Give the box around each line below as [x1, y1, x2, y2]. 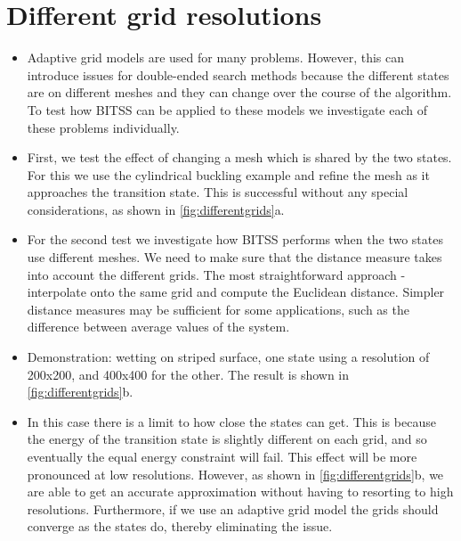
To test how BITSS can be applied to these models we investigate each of [27, 100, 427, 119]
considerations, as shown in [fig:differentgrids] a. [27, 200, 285, 218]
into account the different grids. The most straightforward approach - [27, 265, 406, 283]
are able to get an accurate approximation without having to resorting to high [27, 482, 454, 501]
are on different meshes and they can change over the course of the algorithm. [27, 83, 452, 102]
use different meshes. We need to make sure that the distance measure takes [27, 248, 442, 266]
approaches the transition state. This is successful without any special [27, 183, 408, 201]
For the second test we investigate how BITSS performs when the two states [27, 230, 443, 249]
